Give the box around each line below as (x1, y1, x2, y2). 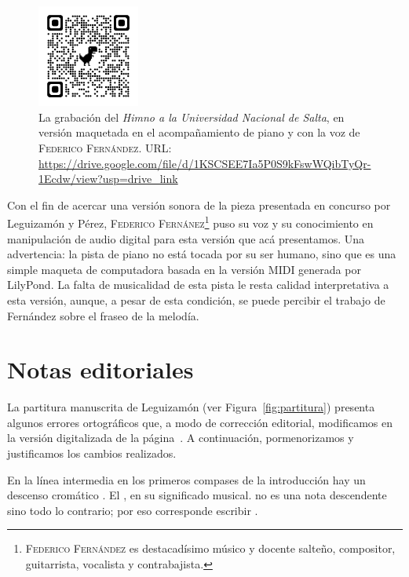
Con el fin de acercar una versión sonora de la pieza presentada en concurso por (7, 196, 391, 213)
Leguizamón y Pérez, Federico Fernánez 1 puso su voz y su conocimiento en (7, 213, 374, 231)
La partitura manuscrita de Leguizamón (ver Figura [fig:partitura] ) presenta (7, 399, 375, 415)
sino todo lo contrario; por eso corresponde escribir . (7, 502, 258, 518)
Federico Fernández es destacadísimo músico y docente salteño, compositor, (25, 540, 396, 557)
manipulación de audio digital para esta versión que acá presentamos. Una (7, 230, 365, 247)
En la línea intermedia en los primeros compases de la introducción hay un (7, 471, 366, 488)
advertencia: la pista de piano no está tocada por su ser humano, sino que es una (7, 246, 396, 262)
